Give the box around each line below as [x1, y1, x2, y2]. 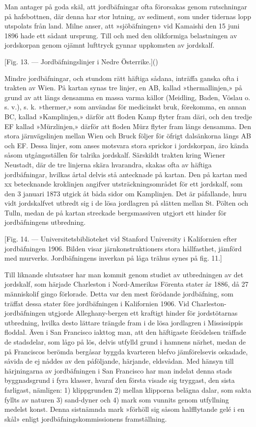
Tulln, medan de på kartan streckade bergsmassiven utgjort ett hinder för [4, 207, 227, 217]
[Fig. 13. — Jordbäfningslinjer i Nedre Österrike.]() [4, 56, 158, 66]
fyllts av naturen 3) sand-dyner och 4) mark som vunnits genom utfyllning [4, 394, 229, 404]
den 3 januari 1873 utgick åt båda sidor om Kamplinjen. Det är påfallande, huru [4, 188, 247, 198]
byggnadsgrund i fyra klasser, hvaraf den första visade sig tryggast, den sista [4, 375, 235, 385]
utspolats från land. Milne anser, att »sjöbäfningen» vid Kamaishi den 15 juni [4, 21, 240, 31]
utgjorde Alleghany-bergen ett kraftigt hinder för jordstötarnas [48, 308, 238, 318]
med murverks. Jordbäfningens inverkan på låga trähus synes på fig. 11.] [4, 253, 222, 263]
